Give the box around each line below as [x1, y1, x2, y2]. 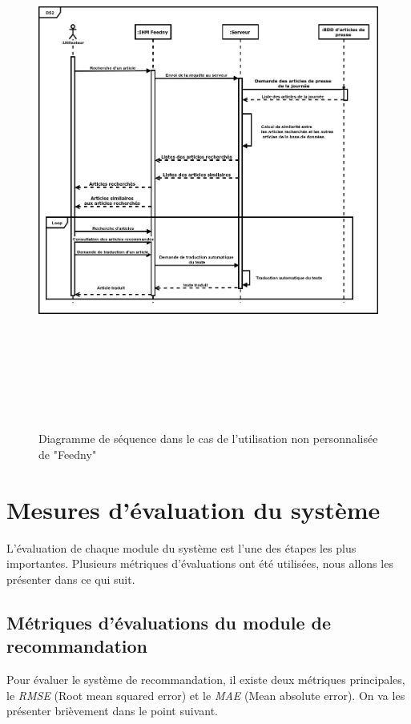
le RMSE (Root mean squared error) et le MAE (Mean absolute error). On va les [6, 686, 405, 703]
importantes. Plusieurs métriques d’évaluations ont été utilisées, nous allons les [6, 555, 393, 572]
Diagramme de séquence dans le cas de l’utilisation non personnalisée [38, 430, 378, 447]
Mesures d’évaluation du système [6, 493, 381, 525]
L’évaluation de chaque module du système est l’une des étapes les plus [6, 539, 357, 556]
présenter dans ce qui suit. [6, 570, 135, 587]
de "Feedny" [38, 445, 97, 462]
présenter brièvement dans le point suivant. [6, 702, 219, 719]
